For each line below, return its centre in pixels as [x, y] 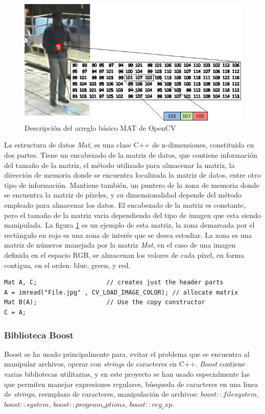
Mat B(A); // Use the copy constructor [105, 302]
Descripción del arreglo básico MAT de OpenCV [100, 127]
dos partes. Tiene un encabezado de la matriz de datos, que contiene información [131, 155]
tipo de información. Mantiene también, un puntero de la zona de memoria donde [132, 185]
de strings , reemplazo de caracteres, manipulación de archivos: [101, 394]
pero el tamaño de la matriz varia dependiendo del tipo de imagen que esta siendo [133, 215]
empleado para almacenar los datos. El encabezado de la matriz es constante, [125, 205]
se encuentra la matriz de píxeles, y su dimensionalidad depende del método [123, 195]
